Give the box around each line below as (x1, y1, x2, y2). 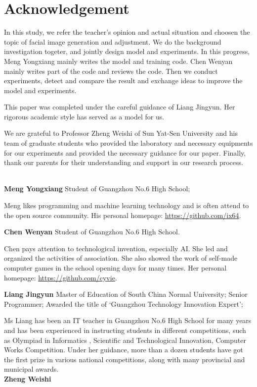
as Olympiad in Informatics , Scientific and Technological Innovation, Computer (4, 334, 246, 345)
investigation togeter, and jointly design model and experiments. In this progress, (4, 46, 250, 56)
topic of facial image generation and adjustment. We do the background (4, 36, 221, 47)
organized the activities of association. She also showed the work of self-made (4, 253, 238, 263)
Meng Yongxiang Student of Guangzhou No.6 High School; (4, 183, 190, 194)
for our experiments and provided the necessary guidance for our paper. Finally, (4, 147, 246, 158)
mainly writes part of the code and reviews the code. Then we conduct (4, 65, 218, 76)
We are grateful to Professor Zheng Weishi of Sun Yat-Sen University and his (4, 128, 238, 138)
